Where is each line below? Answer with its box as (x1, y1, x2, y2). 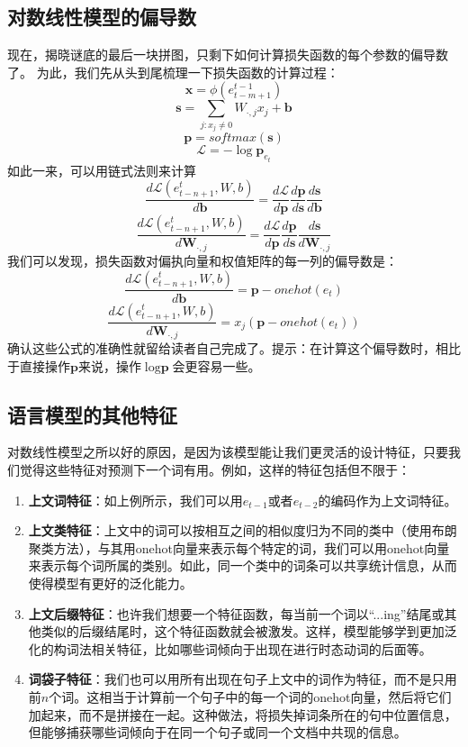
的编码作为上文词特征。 (318, 490, 457, 509)
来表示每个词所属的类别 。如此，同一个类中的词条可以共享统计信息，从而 (28, 556, 457, 575)
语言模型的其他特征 (7, 400, 177, 428)
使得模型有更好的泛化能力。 (28, 573, 193, 592)
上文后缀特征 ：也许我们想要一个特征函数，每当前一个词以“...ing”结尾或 (28, 604, 445, 623)
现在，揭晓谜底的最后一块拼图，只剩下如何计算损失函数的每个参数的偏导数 (7, 45, 448, 64)
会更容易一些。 (172, 356, 261, 375)
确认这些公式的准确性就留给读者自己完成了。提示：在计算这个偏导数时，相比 (7, 339, 461, 358)
